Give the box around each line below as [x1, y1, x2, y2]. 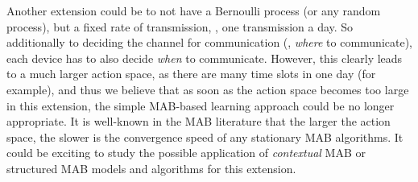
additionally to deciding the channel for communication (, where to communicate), [6, 34, 412, 51]
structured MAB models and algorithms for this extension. [6, 159, 296, 176]
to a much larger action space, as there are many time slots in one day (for [6, 65, 376, 82]
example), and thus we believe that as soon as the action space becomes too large [6, 81, 409, 97]
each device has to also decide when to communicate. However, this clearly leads [6, 49, 403, 66]
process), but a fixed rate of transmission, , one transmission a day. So [6, 18, 354, 35]
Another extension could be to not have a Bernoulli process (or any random [6, 2, 381, 19]
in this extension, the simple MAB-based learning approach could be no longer [6, 97, 395, 114]
